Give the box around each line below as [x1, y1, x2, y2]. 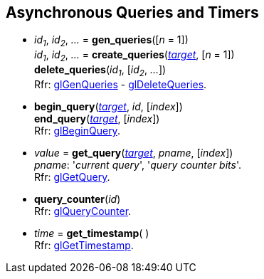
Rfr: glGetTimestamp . [34, 238, 134, 251]
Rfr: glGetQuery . [34, 170, 110, 183]
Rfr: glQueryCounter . [34, 204, 132, 217]
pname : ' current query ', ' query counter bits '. [34, 158, 242, 171]
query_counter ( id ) [34, 192, 121, 205]
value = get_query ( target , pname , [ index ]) [34, 146, 233, 159]
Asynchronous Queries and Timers [6, 4, 259, 21]
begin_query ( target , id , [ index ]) [34, 100, 183, 112]
